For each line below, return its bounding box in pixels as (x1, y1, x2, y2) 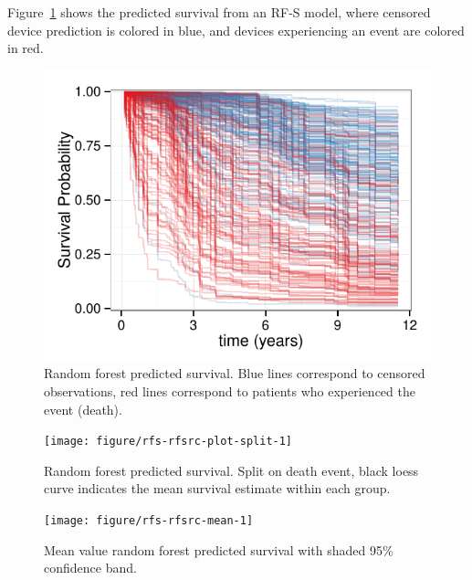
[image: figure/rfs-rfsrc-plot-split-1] (44, 435, 293, 448)
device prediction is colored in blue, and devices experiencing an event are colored (7, 20, 465, 39)
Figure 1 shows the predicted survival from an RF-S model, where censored (7, 3, 431, 21)
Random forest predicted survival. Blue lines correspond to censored (44, 364, 425, 383)
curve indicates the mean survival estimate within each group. (44, 479, 391, 498)
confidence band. (44, 558, 137, 577)
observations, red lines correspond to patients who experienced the (44, 381, 415, 400)
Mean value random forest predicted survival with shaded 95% (44, 540, 393, 559)
